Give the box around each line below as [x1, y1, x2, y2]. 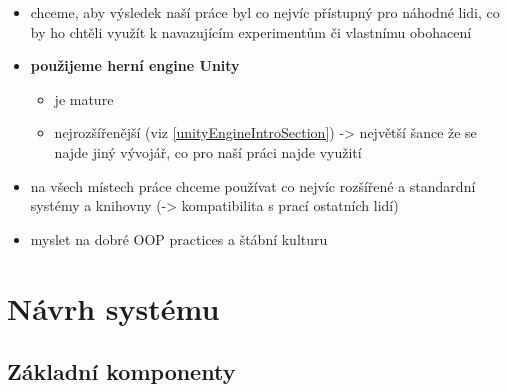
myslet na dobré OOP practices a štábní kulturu [30, 228, 328, 249]
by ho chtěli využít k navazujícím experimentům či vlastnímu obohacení [30, 21, 472, 42]
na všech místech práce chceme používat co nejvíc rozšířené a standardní [30, 175, 476, 196]
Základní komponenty [7, 356, 236, 387]
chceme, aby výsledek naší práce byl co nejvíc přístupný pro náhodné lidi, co [30, 2, 500, 22]
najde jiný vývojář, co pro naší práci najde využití [54, 141, 362, 162]
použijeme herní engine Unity [30, 55, 240, 76]
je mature [54, 88, 114, 109]
